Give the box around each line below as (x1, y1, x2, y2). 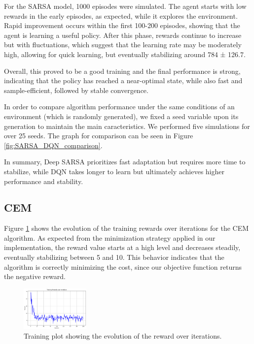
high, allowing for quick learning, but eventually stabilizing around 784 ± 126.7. (4, 49, 246, 59)
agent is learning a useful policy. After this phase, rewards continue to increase (4, 30, 242, 40)
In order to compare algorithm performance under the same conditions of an (4, 101, 235, 112)
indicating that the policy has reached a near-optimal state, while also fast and (4, 75, 243, 86)
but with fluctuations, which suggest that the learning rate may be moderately (4, 39, 242, 50)
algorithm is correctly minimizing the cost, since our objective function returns (4, 261, 242, 272)
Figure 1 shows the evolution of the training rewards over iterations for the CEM (4, 223, 249, 233)
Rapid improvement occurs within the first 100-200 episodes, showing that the (4, 20, 240, 31)
